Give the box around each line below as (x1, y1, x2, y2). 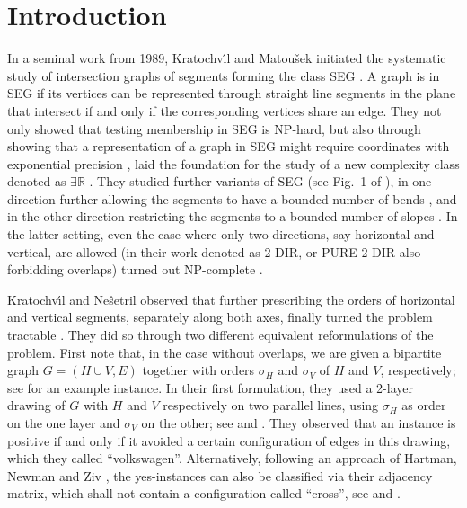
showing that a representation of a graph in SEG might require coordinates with (7, 137, 450, 156)
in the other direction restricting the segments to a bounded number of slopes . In (7, 207, 458, 226)
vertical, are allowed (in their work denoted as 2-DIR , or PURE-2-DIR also (7, 242, 421, 261)
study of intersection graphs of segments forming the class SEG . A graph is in (7, 66, 440, 85)
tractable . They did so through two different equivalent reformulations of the (7, 325, 434, 344)
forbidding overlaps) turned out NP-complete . (7, 260, 263, 279)
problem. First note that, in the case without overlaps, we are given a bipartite (7, 343, 442, 361)
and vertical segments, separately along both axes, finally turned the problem (7, 307, 433, 326)
